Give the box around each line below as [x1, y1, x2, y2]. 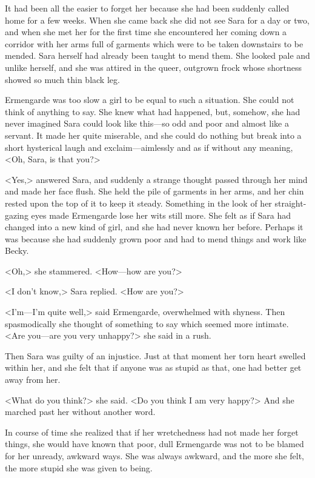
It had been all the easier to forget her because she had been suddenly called [5, 2, 290, 14]
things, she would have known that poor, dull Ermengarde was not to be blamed [5, 437, 304, 450]
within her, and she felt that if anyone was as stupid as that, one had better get [5, 361, 302, 374]
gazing [5, 208, 28, 221]
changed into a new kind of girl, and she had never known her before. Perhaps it [5, 221, 303, 233]
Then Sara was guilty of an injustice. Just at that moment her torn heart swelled [5, 349, 306, 362]
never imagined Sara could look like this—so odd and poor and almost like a [5, 117, 289, 130]
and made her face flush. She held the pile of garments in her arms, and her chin [5, 185, 304, 198]
